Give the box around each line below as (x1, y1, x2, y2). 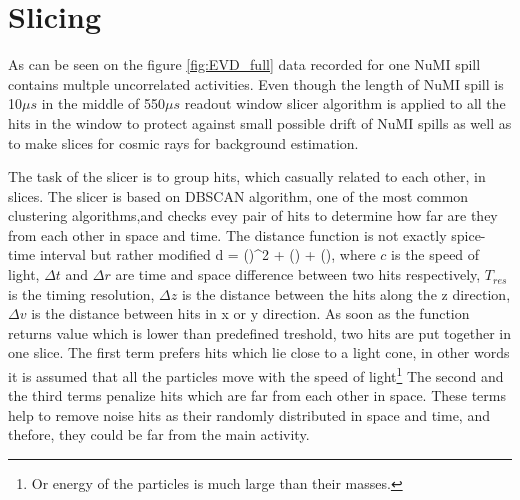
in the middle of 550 (41, 93, 165, 114)
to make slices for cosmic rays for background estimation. (8, 132, 359, 153)
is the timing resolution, (8, 283, 155, 304)
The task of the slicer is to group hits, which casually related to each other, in (8, 166, 486, 187)
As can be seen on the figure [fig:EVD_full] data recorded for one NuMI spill (8, 54, 481, 75)
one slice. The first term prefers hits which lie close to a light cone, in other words (8, 342, 510, 363)
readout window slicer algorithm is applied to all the (184, 93, 506, 114)
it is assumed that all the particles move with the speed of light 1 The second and (8, 363, 504, 386)
